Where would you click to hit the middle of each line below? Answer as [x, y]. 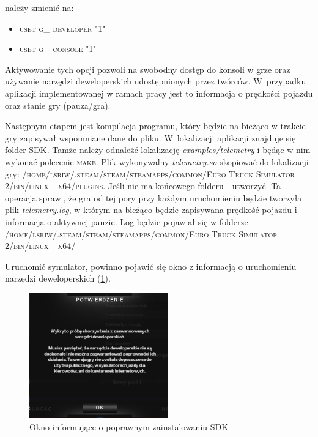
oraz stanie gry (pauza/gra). [58, 105]
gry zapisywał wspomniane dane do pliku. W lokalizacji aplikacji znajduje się [150, 137]
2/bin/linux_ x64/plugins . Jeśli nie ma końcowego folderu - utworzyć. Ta [143, 186]
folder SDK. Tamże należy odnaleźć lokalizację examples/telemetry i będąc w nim [158, 150]
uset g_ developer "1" [62, 28]
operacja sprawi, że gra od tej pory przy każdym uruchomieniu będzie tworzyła [153, 197]
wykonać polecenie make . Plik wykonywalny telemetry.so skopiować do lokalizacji [157, 161]
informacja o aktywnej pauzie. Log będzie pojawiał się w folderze [127, 221]
